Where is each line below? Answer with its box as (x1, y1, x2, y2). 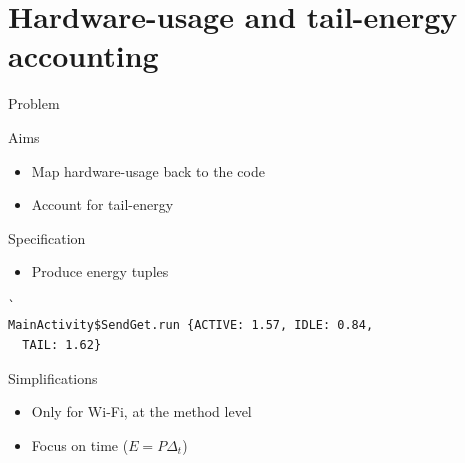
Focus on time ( (31, 434, 129, 455)
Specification (8, 227, 86, 248)
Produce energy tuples (31, 261, 169, 282)
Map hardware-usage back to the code (31, 160, 265, 181)
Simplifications (8, 367, 98, 388)
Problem (8, 93, 60, 114)
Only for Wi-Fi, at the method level (31, 401, 252, 422)
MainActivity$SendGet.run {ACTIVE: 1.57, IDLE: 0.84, (8, 318, 374, 333)
